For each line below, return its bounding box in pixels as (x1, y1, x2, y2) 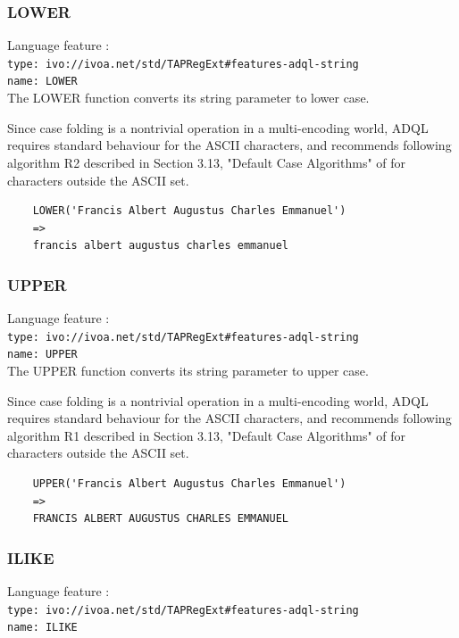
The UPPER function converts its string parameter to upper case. (7, 361, 369, 379)
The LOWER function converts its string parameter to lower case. (7, 88, 370, 107)
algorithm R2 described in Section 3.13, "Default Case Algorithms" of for (7, 153, 406, 171)
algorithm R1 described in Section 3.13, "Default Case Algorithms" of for (7, 426, 406, 444)
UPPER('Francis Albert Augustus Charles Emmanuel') (32, 476, 346, 490)
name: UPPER (7, 348, 78, 361)
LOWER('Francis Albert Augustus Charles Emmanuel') (32, 204, 346, 218)
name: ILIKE (7, 621, 78, 634)
